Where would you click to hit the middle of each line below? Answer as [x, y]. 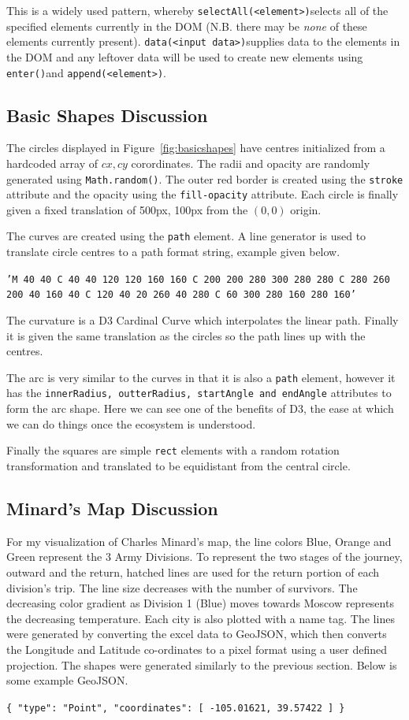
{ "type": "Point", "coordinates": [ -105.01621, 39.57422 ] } [176, 708]
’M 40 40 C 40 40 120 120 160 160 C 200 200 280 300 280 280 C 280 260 [198, 279]
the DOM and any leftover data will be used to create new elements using [185, 56]
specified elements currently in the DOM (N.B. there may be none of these [187, 26]
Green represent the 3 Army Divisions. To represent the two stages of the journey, [204, 557]
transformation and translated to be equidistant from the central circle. [178, 465]
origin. [306, 209]
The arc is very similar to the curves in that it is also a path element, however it [201, 377]
